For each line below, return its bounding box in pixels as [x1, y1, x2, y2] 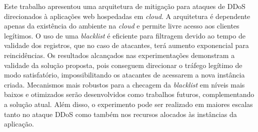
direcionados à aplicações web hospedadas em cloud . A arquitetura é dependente [4, 10, 250, 21]
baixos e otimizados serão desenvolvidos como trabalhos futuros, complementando [4, 89, 254, 99]
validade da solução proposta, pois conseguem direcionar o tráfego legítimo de [4, 59, 242, 70]
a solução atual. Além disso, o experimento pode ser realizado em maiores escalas [4, 98, 253, 109]
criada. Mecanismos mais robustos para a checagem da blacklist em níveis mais [4, 79, 245, 89]
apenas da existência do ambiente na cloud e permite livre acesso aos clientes [4, 20, 239, 31]
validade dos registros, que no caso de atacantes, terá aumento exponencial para [4, 40, 249, 50]
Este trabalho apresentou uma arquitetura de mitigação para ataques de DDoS [4, 1, 245, 11]
